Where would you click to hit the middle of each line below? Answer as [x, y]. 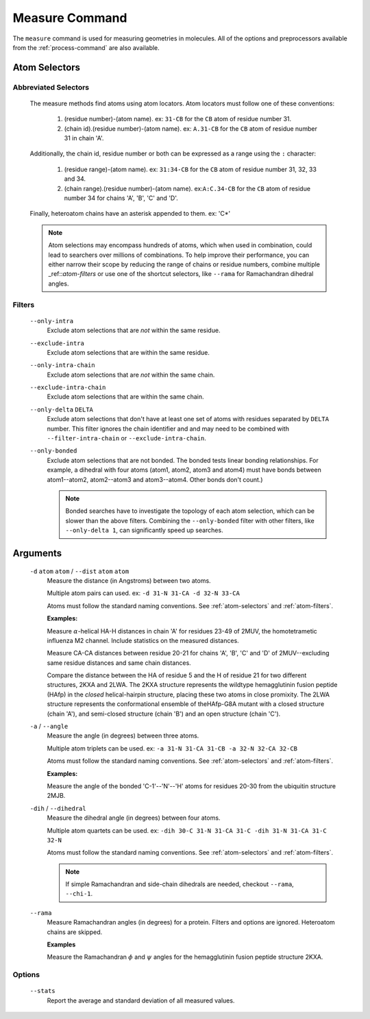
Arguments [37, 553]
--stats [43, 991]
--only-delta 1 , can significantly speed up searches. [144, 530]
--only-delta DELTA [62, 410]
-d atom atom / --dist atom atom [79, 571]
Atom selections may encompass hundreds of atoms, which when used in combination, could [180, 245]
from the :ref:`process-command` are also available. [86, 47]
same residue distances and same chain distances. [119, 663]
